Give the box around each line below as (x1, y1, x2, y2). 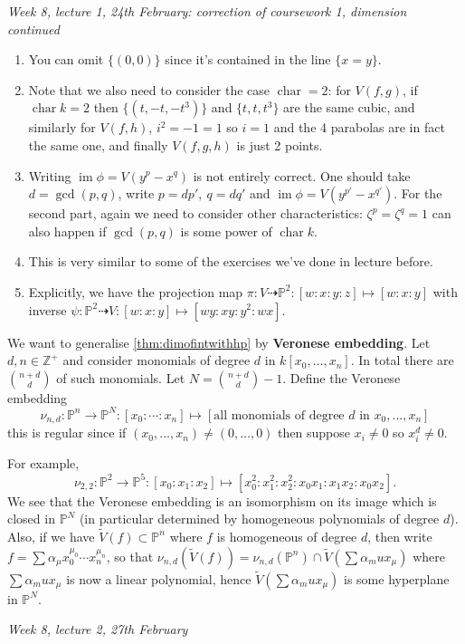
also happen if (28, 221, 107, 240)
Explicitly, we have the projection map (28, 282, 243, 301)
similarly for (28, 118, 96, 137)
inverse (28, 300, 67, 319)
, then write (367, 526, 432, 545)
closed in (7, 509, 55, 528)
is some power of (180, 221, 272, 240)
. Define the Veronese (282, 368, 401, 387)
